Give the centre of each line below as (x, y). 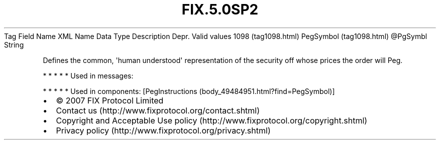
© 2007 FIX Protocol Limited (110, 100)
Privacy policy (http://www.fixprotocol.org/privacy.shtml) (163, 130)
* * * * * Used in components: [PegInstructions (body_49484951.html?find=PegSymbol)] (189, 91)
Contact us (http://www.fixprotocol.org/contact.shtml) (158, 110)
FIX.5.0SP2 (220, 9)
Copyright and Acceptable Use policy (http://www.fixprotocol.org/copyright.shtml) (212, 120)
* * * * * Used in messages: (88, 75)
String (14, 44)
